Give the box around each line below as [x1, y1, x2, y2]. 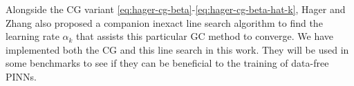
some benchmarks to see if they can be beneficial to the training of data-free [6, 56, 329, 70]
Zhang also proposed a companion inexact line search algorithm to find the [6, 15, 323, 30]
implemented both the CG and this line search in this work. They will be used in [6, 42, 349, 56]
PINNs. [6, 69, 37, 83]
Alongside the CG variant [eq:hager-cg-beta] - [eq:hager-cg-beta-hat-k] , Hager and [6, 2, 346, 16]
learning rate [6, 29, 59, 43]
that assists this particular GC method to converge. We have [76, 29, 334, 43]
